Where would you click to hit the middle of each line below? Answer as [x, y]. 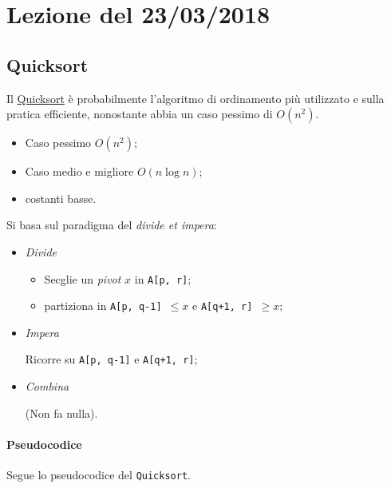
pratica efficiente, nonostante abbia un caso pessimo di [140, 114]
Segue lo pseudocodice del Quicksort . [99, 475]
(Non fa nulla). [61, 413]
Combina [47, 386]
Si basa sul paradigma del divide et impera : [112, 225]
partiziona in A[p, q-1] [103, 305]
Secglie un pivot [83, 278]
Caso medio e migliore [79, 171]
